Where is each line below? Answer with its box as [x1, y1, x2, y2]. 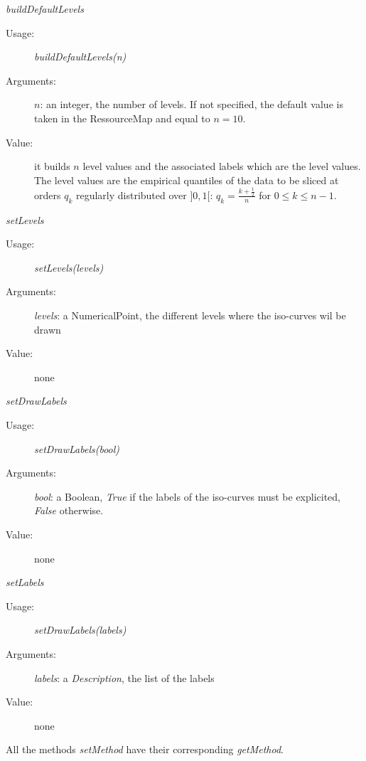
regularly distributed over [75, 187, 187, 202]
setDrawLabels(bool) [34, 441, 120, 456]
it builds [34, 159, 70, 174]
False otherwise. [34, 503, 104, 518]
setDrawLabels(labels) [34, 622, 127, 637]
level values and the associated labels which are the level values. [82, 159, 361, 174]
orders [34, 187, 61, 202]
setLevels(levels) [34, 260, 104, 275]
